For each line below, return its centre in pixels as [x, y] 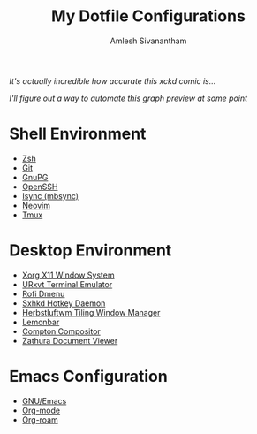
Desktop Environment [91, 251]
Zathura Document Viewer [70, 340]
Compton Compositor [61, 331]
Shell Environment [78, 134]
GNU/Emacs [44, 400]
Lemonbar [41, 322]
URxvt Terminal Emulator [67, 284]
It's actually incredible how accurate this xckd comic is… [113, 80]
